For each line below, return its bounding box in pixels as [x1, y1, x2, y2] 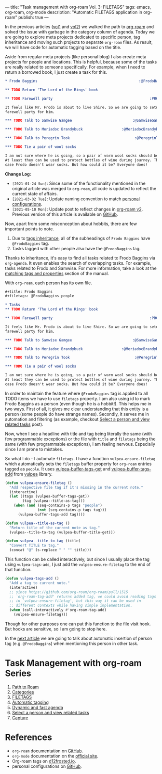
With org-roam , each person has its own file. [5, 280, 93, 286]
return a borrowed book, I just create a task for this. [5, 69, 108, 75]
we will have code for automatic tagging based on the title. [5, 45, 121, 50]
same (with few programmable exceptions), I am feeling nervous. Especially [5, 441, 156, 447]
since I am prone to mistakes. [5, 446, 64, 452]
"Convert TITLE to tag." [9, 543, 59, 548]
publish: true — [18, 15, 49, 20]
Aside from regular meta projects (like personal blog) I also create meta [5, 54, 147, 60]
